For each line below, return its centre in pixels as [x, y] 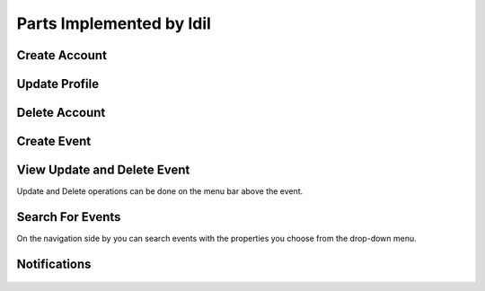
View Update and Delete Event [103, 170]
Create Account [62, 55]
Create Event [54, 141]
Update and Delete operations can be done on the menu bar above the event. [160, 191]
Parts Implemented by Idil [114, 23]
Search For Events [69, 217]
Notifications [54, 264]
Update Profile [57, 84]
